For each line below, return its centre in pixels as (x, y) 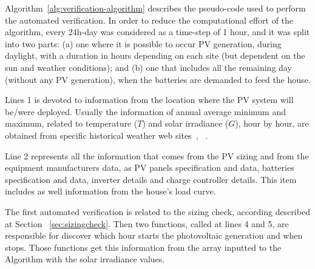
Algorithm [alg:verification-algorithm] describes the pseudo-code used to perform (155, 8)
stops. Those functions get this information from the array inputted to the (143, 247)
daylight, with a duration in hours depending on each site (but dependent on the (155, 55)
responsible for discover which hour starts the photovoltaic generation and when (154, 235)
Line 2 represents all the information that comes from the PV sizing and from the (157, 155)
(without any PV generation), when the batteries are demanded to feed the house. (158, 79)
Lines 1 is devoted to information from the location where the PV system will (149, 100)
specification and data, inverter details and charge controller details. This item (151, 179)
